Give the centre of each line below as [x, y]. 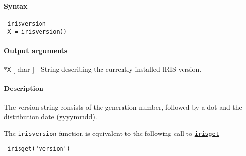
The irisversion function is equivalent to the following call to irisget [112, 133]
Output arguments [36, 50]
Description [24, 88]
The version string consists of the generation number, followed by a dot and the [123, 107]
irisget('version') [39, 149]
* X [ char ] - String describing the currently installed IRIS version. [103, 69]
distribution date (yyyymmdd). [51, 116]
